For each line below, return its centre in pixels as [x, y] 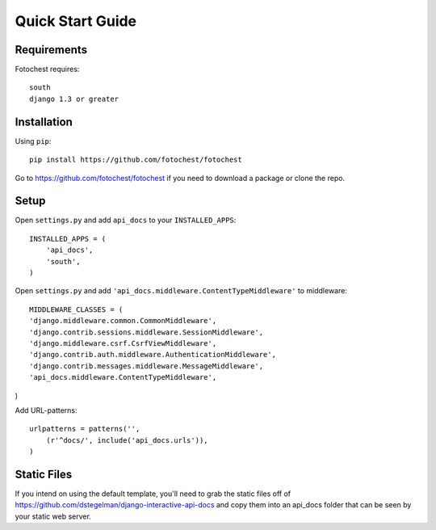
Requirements [51, 50]
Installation [44, 122]
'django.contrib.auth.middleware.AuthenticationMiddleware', [153, 355]
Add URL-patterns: [46, 410]
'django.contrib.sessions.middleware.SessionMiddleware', [147, 332]
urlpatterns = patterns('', [85, 429]
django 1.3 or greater [74, 99]
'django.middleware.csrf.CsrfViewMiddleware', [123, 343]
